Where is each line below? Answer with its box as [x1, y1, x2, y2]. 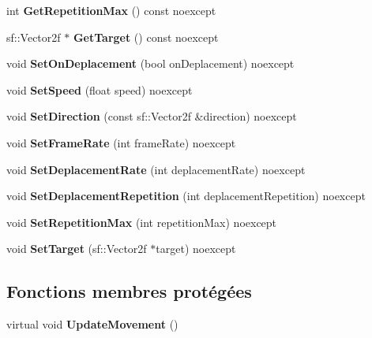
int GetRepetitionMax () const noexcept [6, 2, 216, 18]
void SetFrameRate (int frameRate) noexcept [6, 134, 236, 150]
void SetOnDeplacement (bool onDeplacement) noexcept [6, 55, 295, 72]
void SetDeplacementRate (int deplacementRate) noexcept [6, 161, 306, 177]
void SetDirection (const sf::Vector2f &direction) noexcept [6, 108, 297, 124]
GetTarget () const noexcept [73, 28, 219, 45]
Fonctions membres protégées [6, 279, 252, 303]
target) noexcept [156, 240, 236, 257]
